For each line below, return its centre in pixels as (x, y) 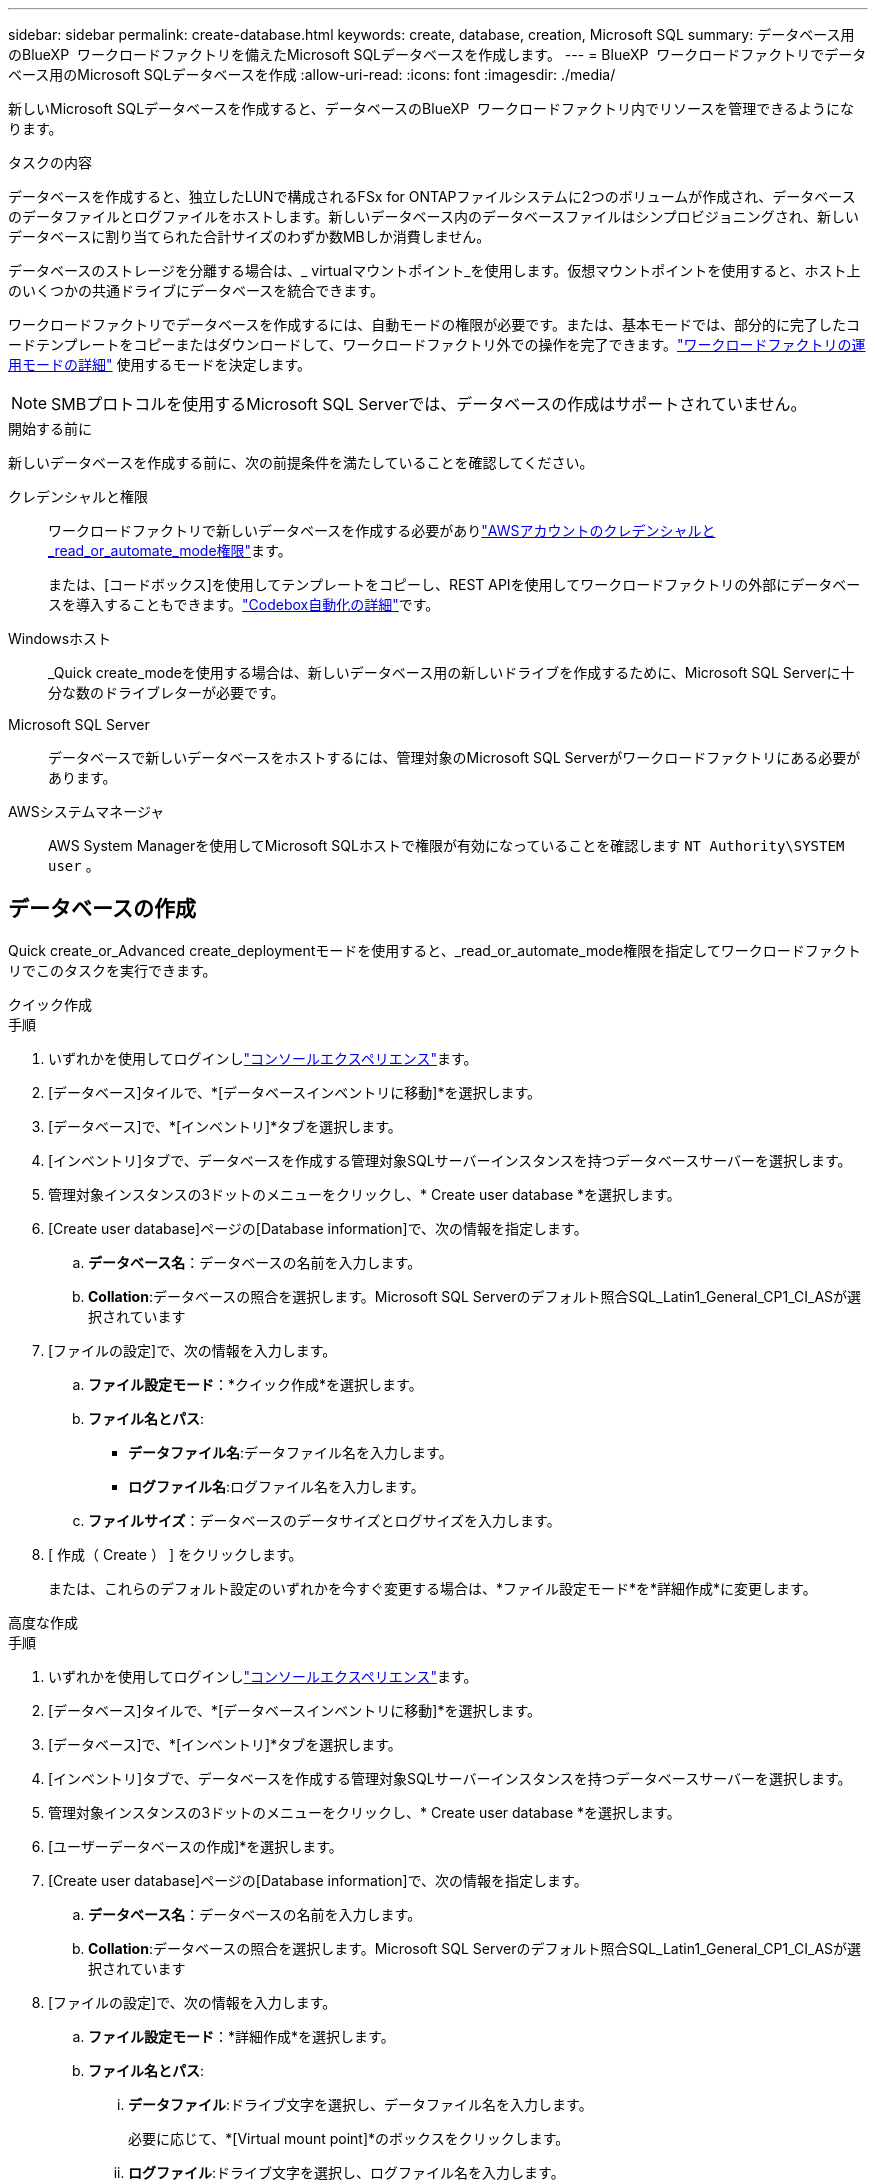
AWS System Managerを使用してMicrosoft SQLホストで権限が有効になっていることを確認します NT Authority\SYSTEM (446, 845)
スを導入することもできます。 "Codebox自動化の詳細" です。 (244, 604)
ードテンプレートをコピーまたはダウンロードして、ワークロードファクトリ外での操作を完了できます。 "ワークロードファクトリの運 (437, 344)
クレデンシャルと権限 (78, 496)
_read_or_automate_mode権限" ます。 (170, 550)
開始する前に (50, 428)
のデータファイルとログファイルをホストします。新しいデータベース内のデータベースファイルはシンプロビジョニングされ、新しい (433, 216)
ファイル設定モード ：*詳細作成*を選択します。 (241, 2036)
